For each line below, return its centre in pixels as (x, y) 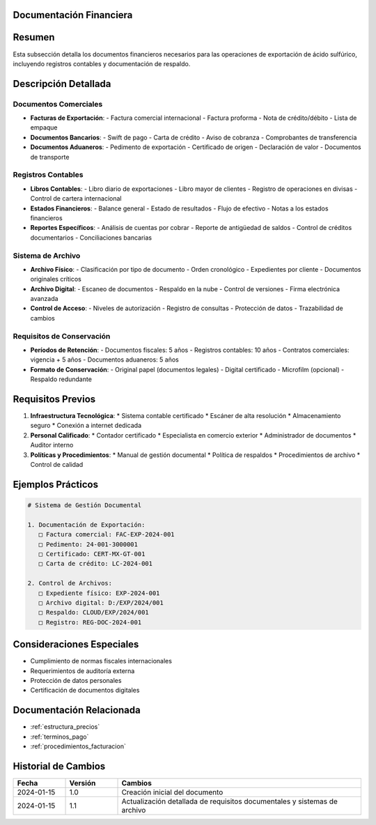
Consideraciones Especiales (76, 645)
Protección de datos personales (76, 680)
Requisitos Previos (54, 399)
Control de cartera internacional (76, 199)
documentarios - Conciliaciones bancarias (91, 238)
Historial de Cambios (59, 766)
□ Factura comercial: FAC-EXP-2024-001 (107, 534)
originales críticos (56, 279)
